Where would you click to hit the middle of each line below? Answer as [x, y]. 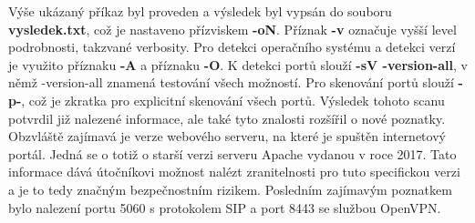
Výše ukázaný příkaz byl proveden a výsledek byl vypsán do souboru [200, 11]
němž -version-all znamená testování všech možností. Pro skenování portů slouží [231, 82]
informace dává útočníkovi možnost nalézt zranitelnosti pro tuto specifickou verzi [234, 172]
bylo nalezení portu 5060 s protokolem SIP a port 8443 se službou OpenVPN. [225, 207]
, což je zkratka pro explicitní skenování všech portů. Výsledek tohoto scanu [233, 100]
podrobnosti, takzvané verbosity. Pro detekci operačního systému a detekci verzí [232, 47]
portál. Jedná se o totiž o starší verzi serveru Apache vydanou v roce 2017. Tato [232, 153]
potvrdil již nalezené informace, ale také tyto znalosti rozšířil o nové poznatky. [227, 118]
